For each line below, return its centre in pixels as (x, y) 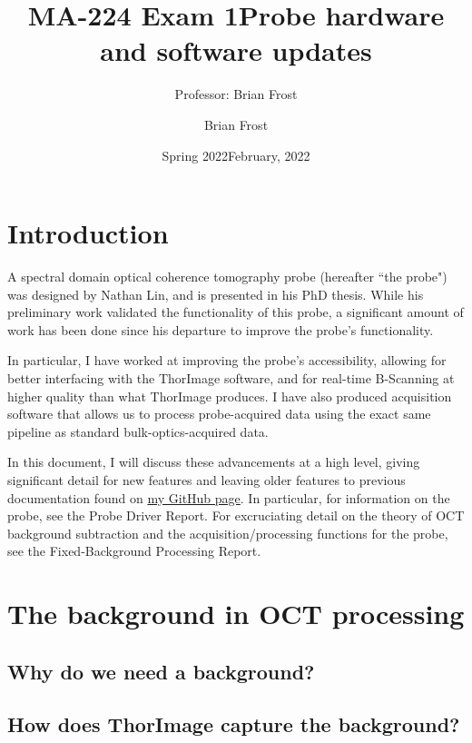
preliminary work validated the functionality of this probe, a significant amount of (236, 312)
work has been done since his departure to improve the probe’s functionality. (221, 329)
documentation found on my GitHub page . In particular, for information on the (229, 497)
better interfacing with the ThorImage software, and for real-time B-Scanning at (231, 378)
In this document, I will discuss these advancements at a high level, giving (214, 462)
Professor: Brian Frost (236, 94)
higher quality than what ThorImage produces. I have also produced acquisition (230, 396)
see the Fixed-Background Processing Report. (134, 551)
